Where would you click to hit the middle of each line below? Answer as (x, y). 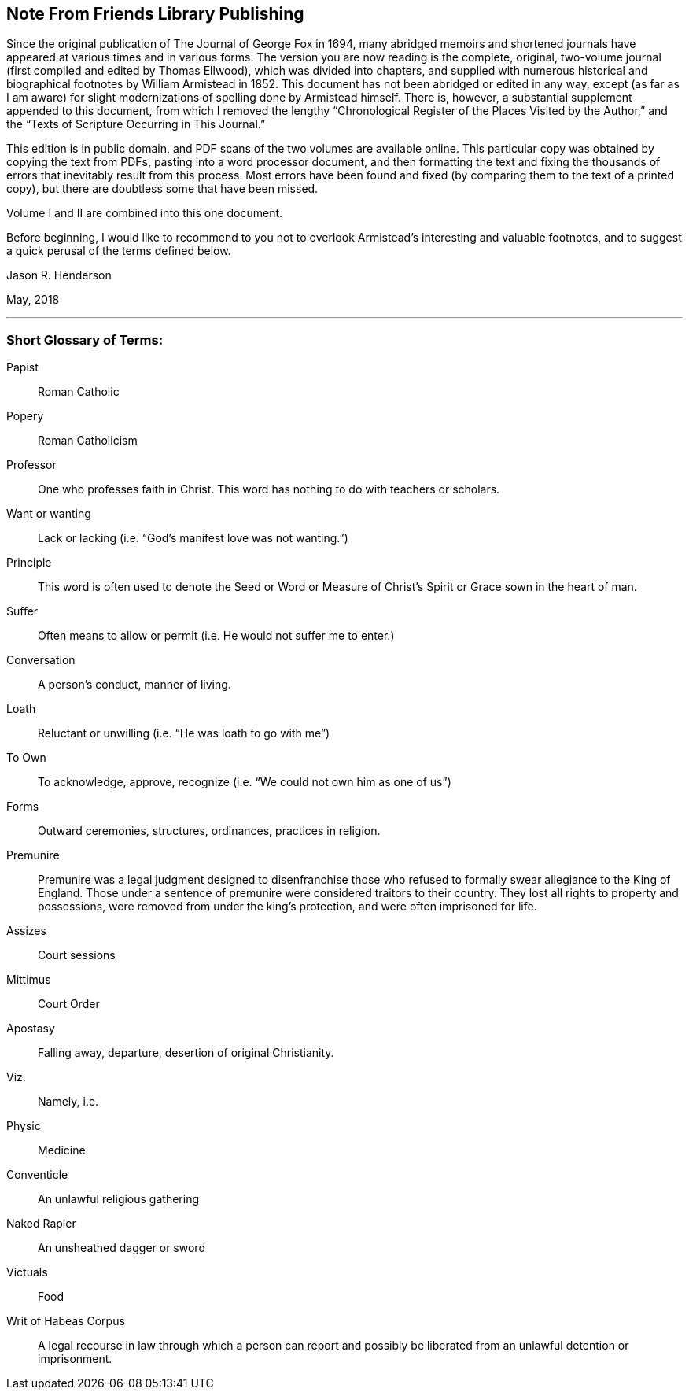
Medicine (62, 1150)
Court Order (69, 1004)
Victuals (27, 1272)
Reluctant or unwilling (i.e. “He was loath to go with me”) (184, 733)
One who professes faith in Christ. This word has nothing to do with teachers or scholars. (269, 489)
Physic (24, 1126)
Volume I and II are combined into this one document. (145, 213)
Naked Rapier (41, 1224)
